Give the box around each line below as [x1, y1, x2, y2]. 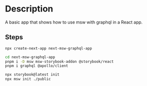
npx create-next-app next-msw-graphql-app [5, 46, 92, 51]
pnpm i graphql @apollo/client [5, 63, 68, 68]
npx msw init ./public [5, 77, 51, 82]
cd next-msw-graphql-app [5, 54, 55, 60]
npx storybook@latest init [5, 72, 60, 77]
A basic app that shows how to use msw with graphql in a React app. [5, 19, 143, 25]
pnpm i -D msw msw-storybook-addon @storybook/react [5, 59, 114, 64]
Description [5, 3, 53, 14]
